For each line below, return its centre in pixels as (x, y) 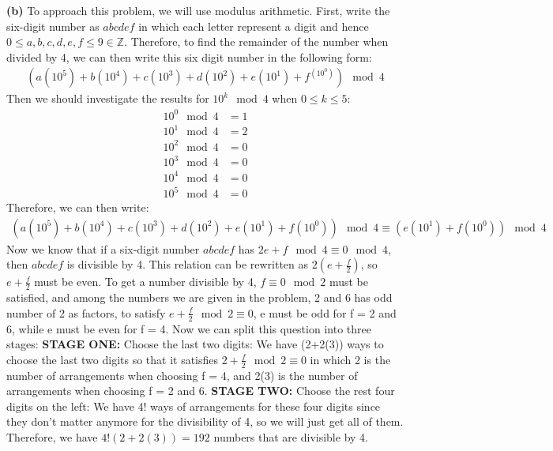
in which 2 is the (350, 359)
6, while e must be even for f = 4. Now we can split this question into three (189, 328)
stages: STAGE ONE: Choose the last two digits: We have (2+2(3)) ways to (195, 344)
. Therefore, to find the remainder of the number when (256, 41)
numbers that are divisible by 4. (291, 437)
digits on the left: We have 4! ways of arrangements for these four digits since (194, 406)
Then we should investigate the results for (108, 98)
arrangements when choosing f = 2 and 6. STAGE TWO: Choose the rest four (201, 391)
